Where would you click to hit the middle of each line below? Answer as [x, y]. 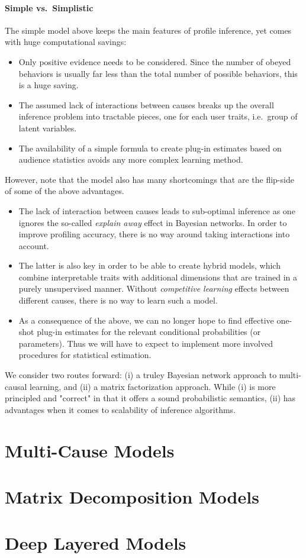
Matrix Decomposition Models [132, 496]
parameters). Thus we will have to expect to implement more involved [146, 343]
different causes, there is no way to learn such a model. [118, 300]
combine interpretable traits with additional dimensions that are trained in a [158, 277]
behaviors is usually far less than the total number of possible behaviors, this [158, 73]
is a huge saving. [49, 85]
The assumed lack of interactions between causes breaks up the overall [146, 104]
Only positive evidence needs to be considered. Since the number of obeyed [155, 61]
